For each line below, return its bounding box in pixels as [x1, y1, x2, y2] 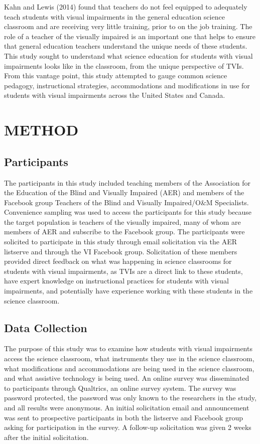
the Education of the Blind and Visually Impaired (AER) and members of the [4, 187, 244, 198]
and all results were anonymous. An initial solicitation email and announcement [4, 402, 249, 412]
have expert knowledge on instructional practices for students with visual [4, 275, 229, 286]
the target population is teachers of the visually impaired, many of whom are [4, 216, 241, 227]
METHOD [4, 119, 79, 140]
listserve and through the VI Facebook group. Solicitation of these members [4, 246, 237, 256]
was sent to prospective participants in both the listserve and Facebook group [4, 412, 243, 422]
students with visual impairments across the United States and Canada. [4, 90, 225, 100]
